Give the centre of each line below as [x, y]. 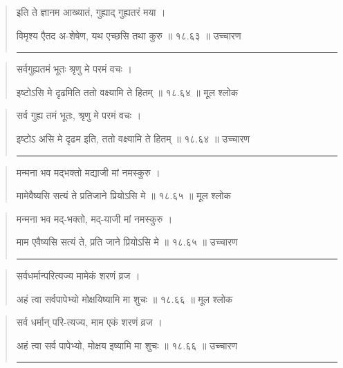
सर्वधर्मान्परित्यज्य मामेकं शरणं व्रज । [78, 275]
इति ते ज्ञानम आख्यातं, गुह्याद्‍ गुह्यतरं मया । [91, 12]
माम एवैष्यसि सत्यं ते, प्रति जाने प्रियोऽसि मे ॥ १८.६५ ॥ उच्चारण [127, 242]
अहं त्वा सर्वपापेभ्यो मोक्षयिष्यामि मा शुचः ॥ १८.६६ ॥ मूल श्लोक [124, 298]
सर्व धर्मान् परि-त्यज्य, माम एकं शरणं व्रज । [89, 322]
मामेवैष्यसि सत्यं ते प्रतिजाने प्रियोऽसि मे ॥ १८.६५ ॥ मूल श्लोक [123, 195]
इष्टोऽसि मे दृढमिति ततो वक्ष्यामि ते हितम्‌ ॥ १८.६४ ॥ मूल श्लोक [127, 92]
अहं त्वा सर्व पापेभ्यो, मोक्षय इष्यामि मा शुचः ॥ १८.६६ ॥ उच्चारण [127, 345]
